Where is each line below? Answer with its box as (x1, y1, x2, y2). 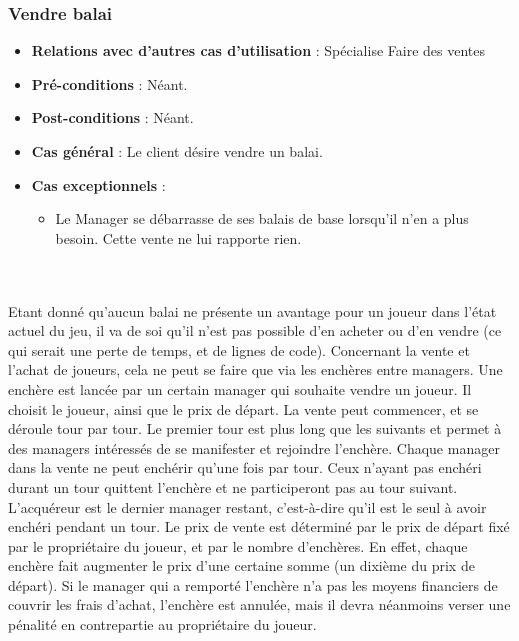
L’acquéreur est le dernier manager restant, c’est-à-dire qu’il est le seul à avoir (8, 496, 487, 517)
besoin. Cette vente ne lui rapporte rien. (55, 227, 302, 248)
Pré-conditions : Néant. (31, 73, 188, 94)
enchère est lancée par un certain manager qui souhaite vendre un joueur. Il (8, 378, 472, 399)
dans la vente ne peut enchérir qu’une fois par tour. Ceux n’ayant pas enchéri (8, 457, 482, 478)
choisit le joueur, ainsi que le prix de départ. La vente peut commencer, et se (8, 398, 479, 419)
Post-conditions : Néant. (31, 107, 194, 128)
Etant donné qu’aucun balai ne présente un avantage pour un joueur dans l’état (8, 300, 497, 321)
